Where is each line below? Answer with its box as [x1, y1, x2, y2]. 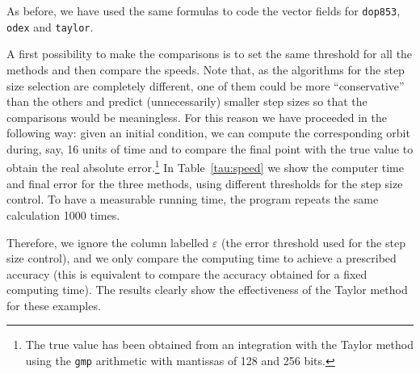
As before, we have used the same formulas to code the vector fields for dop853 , [6, 2, 401, 19]
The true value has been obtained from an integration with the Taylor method [25, 336, 414, 353]
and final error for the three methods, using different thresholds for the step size [6, 174, 403, 191]
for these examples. [6, 296, 101, 313]
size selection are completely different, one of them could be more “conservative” [6, 77, 405, 94]
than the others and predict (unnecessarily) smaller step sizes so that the [6, 93, 367, 110]
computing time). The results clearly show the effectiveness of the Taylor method [6, 281, 408, 298]
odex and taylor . [6, 18, 94, 35]
